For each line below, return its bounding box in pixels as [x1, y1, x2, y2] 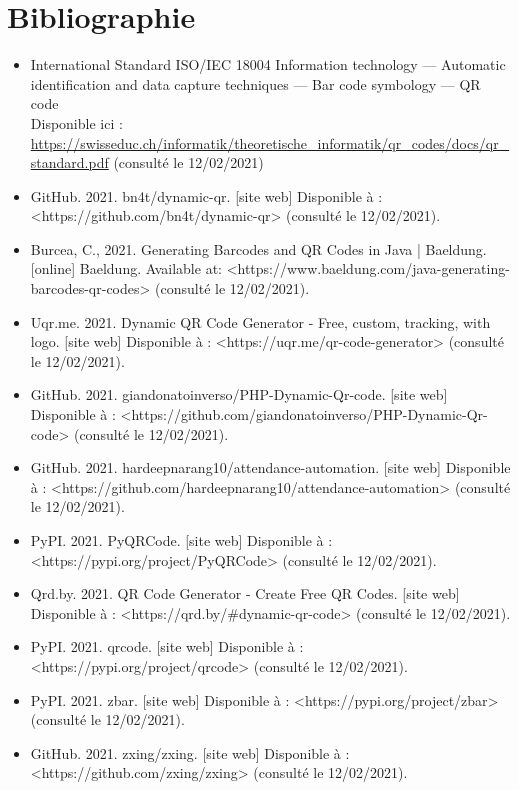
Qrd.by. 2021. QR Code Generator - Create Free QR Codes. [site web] [30, 583, 460, 604]
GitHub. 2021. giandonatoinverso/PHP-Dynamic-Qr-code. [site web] [30, 384, 448, 405]
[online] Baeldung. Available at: [30, 258, 222, 279]
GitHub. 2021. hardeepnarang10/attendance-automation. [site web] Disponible [30, 457, 511, 478]
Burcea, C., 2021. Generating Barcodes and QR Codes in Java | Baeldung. [30, 238, 487, 259]
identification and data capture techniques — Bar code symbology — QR [30, 73, 481, 94]
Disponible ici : [30, 112, 123, 133]
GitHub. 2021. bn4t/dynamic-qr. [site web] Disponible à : [30, 185, 383, 206]
